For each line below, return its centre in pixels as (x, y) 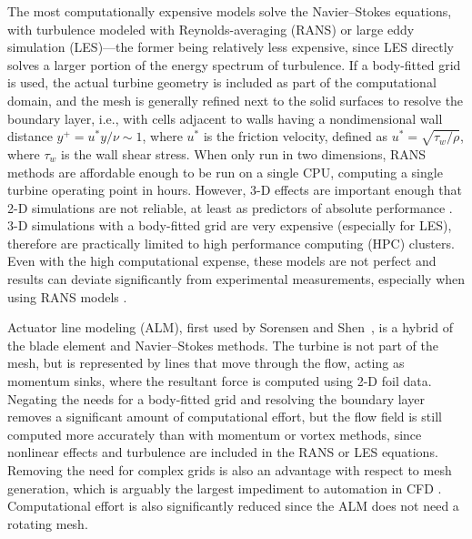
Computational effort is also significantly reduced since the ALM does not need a (233, 506)
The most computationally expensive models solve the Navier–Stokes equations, (230, 11)
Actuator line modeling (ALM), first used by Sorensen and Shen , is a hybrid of (230, 327)
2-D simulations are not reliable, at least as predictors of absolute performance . (230, 207)
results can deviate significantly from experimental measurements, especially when (236, 279)
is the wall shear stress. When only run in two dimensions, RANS (244, 153)
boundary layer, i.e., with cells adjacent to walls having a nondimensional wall (225, 118)
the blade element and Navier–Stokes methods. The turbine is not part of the (223, 345)
